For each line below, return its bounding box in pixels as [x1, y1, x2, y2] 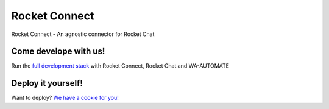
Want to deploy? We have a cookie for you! [11, 94, 119, 102]
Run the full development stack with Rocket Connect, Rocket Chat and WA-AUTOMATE [11, 62, 230, 69]
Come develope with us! [11, 46, 105, 57]
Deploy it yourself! [11, 78, 83, 88]
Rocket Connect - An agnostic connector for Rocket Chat [11, 30, 155, 38]
